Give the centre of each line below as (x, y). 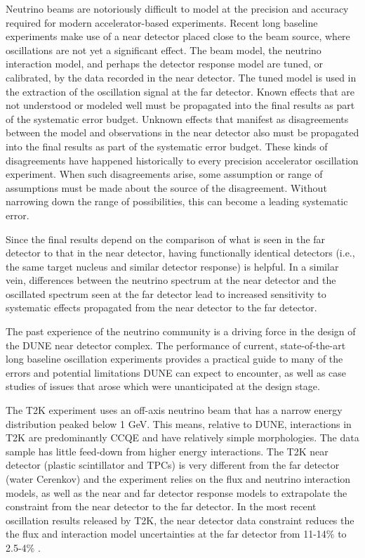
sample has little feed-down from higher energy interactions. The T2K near (167, 451)
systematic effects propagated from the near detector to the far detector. (161, 307)
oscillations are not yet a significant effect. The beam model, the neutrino (164, 50)
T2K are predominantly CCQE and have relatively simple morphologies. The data (182, 437)
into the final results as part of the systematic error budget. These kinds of (167, 146)
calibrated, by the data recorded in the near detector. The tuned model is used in (181, 77)
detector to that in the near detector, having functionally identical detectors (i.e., (180, 253)
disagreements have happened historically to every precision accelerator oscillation (182, 160)
